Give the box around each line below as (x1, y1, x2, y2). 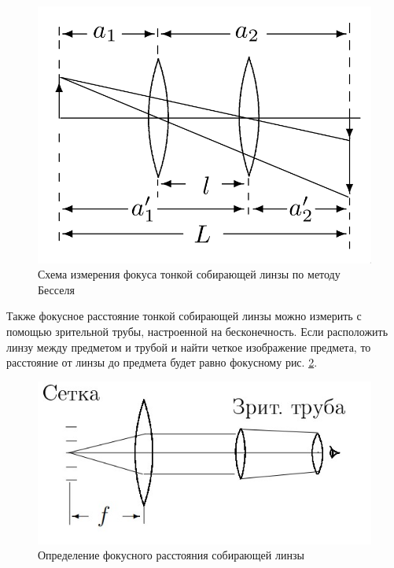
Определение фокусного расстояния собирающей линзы (38, 547, 304, 563)
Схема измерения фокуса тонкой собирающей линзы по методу (38, 266, 341, 282)
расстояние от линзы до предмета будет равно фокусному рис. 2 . (6, 354, 318, 371)
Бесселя (38, 281, 75, 297)
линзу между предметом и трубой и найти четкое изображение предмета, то (6, 338, 371, 355)
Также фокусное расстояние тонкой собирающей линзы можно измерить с (6, 308, 362, 324)
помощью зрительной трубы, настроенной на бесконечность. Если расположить (6, 323, 388, 340)
